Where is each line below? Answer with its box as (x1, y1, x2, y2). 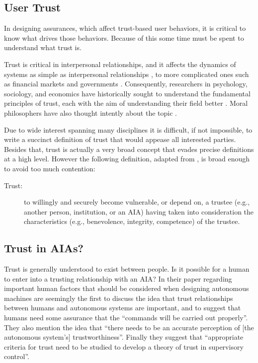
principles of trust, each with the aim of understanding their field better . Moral (4, 98, 248, 108)
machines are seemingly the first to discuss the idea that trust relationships (4, 292, 233, 303)
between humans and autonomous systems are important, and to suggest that (4, 302, 241, 313)
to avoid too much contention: (4, 163, 95, 173)
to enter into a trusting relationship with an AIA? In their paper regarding (4, 273, 232, 284)
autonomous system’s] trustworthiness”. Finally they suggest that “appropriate (4, 332, 244, 342)
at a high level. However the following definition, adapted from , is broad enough (4, 153, 250, 164)
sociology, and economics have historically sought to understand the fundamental (4, 88, 251, 98)
